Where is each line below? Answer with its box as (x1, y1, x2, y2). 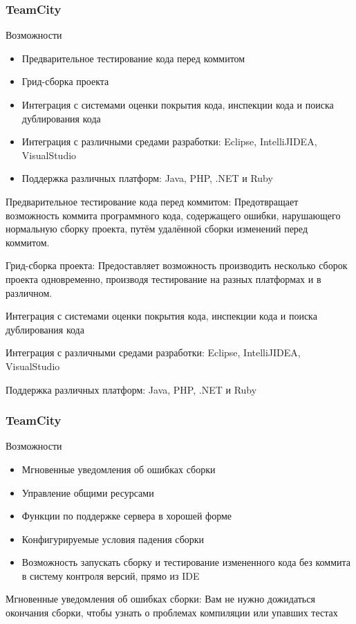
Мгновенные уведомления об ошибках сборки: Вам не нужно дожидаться (6, 591, 315, 606)
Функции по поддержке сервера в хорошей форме (21, 508, 232, 523)
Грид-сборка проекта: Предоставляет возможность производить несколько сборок (6, 258, 348, 273)
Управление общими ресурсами (21, 485, 154, 499)
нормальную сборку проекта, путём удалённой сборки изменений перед (6, 221, 308, 236)
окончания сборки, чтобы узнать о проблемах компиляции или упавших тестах (6, 605, 338, 620)
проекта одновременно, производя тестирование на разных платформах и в (6, 271, 321, 286)
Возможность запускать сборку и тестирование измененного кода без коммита (21, 555, 351, 569)
